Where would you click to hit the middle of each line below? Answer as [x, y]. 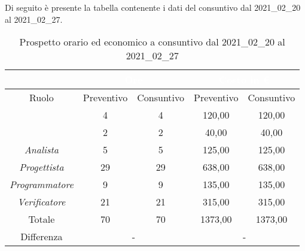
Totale [42, 219]
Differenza [42, 237]
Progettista [42, 167]
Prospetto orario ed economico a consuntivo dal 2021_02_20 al [152, 42]
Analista [42, 150]
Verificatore [42, 202]
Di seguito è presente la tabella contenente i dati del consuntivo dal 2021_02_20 [153, 7]
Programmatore [42, 185]
